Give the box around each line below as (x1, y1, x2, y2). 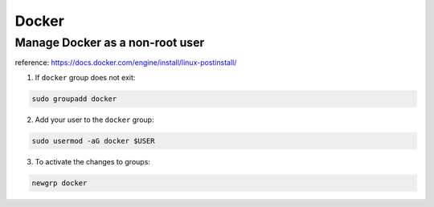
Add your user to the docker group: (35, 115, 154, 124)
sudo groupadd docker (31, 94, 117, 103)
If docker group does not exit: (35, 72, 136, 82)
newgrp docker (31, 178, 88, 188)
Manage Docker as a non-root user (14, 35, 205, 50)
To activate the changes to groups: (35, 156, 150, 166)
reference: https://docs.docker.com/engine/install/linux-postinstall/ (14, 58, 237, 67)
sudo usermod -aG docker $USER (31, 136, 156, 145)
